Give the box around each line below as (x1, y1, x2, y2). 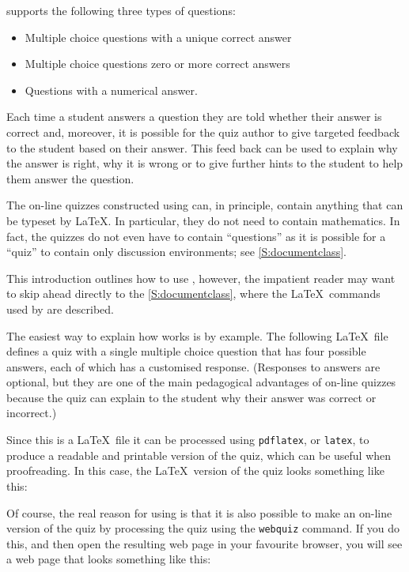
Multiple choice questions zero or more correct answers (25, 55, 290, 72)
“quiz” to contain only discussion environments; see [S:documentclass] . (6, 243, 347, 260)
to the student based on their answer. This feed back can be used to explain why (6, 139, 398, 156)
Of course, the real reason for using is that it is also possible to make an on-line (6, 504, 392, 521)
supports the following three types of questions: (6, 2, 236, 18)
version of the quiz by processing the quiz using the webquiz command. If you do (6, 520, 400, 536)
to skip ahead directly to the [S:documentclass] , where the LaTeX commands (6, 285, 381, 302)
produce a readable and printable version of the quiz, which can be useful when (6, 446, 392, 463)
